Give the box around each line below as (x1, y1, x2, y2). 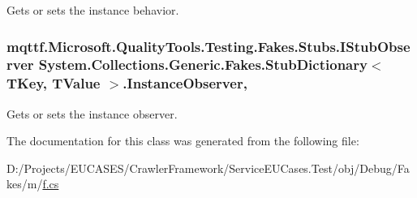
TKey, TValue (6, 73, 101, 93)
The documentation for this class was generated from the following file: (6, 132, 359, 149)
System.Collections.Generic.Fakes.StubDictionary (38, 54, 368, 75)
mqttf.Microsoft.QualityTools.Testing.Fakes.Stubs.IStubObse (6, 36, 411, 56)
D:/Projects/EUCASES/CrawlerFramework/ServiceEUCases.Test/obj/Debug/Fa (6, 159, 410, 176)
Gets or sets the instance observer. (6, 105, 178, 122)
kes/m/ (6, 175, 43, 192)
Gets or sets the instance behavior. (6, 2, 179, 18)
